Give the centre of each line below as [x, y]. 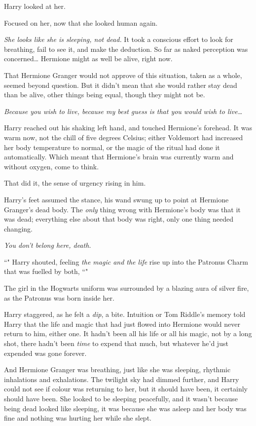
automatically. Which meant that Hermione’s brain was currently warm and [119, 157]
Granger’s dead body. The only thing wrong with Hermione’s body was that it [122, 209]
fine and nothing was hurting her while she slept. [78, 418]
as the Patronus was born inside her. [59, 297]
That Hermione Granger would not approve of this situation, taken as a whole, [123, 75]
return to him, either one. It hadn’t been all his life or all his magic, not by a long [128, 333]
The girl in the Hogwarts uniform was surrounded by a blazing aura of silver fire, [127, 288]
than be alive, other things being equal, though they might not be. [105, 95]
